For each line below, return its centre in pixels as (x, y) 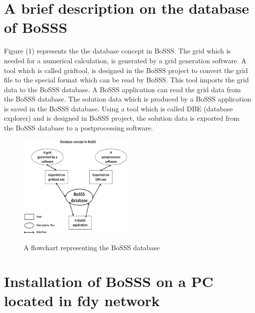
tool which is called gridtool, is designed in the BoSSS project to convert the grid (126, 70)
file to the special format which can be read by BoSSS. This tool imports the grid (127, 80)
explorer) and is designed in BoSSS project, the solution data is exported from (122, 118)
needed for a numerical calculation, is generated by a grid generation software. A (125, 60)
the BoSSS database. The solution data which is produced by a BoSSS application (127, 99)
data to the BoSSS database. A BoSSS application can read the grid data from (122, 89)
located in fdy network (82, 300)
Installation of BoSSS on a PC (109, 281)
